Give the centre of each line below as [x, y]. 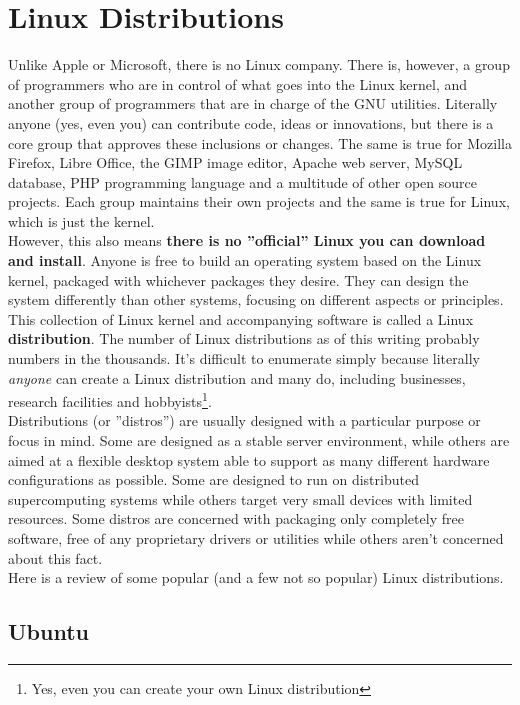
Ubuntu [48, 631]
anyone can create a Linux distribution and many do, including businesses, [237, 377]
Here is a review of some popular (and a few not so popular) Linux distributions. [256, 577]
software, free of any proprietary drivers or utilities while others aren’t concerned [256, 538]
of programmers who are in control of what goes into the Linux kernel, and [238, 83]
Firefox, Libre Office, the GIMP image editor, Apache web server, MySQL [235, 162]
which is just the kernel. [81, 220]
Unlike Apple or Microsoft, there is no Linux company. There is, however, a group [259, 64]
